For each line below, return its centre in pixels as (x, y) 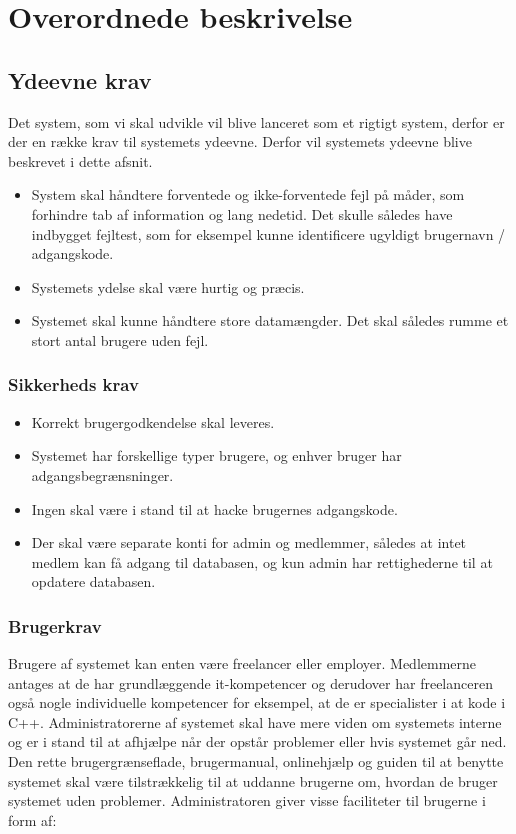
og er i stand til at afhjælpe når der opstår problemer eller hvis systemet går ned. (257, 741)
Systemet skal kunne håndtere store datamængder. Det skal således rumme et (270, 320)
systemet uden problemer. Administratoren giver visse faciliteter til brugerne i (247, 800)
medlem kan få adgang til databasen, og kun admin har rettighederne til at (262, 561)
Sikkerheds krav (73, 384)
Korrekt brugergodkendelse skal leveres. (153, 421)
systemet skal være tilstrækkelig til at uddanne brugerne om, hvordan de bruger (253, 780)
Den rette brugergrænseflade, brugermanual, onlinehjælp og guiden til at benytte (256, 761)
